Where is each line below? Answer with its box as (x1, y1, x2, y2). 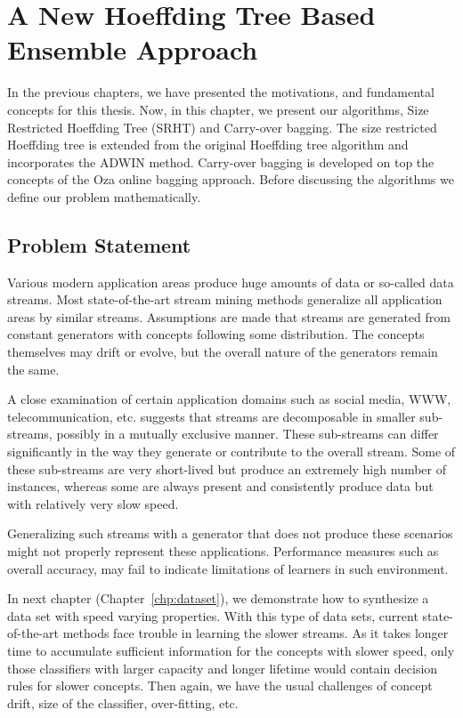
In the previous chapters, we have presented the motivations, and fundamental (7, 83, 435, 101)
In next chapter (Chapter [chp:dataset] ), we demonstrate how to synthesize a (7, 589, 429, 608)
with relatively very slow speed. (7, 494, 179, 512)
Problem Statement (7, 230, 191, 258)
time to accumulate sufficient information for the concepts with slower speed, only (7, 641, 455, 659)
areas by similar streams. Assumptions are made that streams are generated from (7, 307, 451, 326)
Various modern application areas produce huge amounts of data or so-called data (7, 272, 454, 291)
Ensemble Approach (7, 31, 258, 68)
